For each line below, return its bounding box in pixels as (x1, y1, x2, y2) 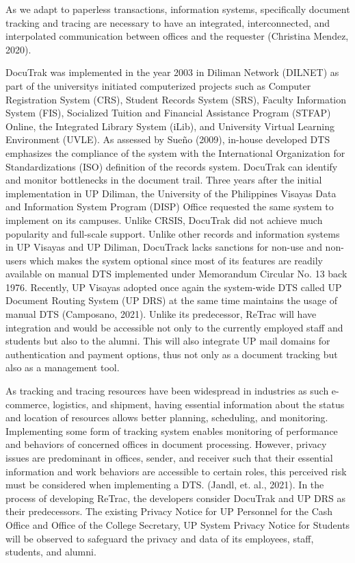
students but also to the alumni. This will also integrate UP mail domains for (5, 334, 330, 348)
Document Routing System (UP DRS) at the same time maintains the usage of (5, 293, 338, 308)
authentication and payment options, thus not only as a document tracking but (5, 347, 338, 361)
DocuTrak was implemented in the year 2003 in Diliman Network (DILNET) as (5, 65, 339, 79)
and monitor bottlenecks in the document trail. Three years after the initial (5, 173, 322, 187)
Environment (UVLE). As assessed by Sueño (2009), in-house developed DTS (5, 132, 330, 147)
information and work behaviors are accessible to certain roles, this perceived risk (5, 464, 347, 478)
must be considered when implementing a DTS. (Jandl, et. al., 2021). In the (5, 477, 324, 492)
